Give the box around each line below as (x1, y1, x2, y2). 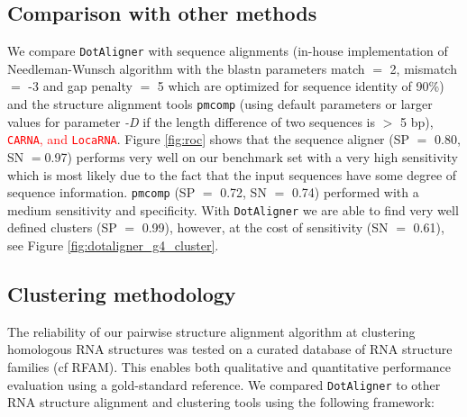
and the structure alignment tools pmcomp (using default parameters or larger (7, 95, 433, 113)
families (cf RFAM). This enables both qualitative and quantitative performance (7, 358, 451, 376)
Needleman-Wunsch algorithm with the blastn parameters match (7, 59, 365, 77)
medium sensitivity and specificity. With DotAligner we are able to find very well (7, 200, 459, 219)
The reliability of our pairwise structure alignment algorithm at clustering (7, 322, 416, 340)
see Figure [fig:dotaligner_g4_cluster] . (7, 236, 219, 255)
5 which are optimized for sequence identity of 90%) (157, 77, 444, 95)
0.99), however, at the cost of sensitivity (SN (142, 218, 389, 237)
